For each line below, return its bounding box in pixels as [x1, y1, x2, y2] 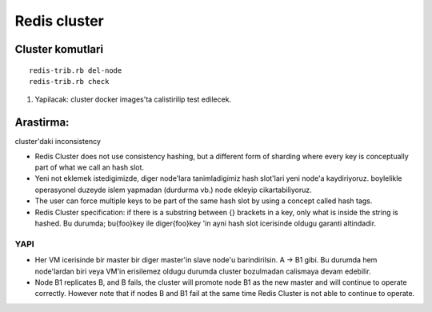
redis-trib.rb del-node [29, 66, 122, 75]
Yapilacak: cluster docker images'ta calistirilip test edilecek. [34, 94, 232, 104]
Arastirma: [14, 116, 70, 130]
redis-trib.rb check [29, 77, 110, 86]
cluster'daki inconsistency [14, 137, 102, 146]
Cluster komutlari [14, 42, 104, 56]
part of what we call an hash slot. [34, 162, 144, 172]
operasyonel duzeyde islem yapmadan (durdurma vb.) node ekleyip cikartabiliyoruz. [34, 185, 312, 194]
